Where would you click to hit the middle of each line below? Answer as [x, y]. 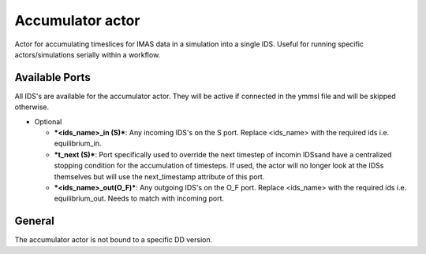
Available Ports [52, 77]
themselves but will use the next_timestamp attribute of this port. [159, 176]
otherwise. [32, 107]
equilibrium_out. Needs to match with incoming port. [139, 199]
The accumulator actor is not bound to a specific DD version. [114, 240]
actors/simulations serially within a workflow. [88, 54]
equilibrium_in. [78, 144]
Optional [48, 121]
